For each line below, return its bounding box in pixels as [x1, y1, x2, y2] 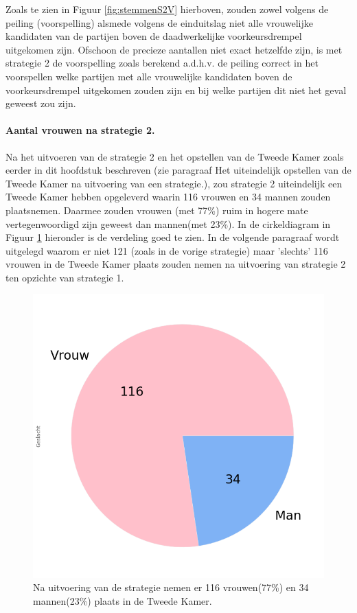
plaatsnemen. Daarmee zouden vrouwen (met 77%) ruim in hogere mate [5, 203, 308, 217]
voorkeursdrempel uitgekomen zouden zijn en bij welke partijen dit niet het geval [5, 82, 347, 97]
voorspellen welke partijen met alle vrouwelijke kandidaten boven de [5, 69, 292, 83]
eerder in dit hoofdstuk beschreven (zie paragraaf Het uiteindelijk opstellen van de [5, 163, 352, 177]
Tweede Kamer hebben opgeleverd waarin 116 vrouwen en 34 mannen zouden [5, 189, 331, 204]
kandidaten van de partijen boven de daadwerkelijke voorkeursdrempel [5, 29, 302, 43]
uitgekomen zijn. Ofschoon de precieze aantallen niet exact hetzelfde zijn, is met [5, 42, 343, 56]
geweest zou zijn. [5, 96, 76, 111]
